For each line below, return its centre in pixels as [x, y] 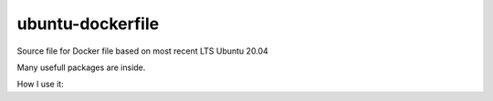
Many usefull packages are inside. [81, 67]
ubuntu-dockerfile [88, 24]
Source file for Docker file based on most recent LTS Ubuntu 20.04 [142, 51]
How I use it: [40, 84]
